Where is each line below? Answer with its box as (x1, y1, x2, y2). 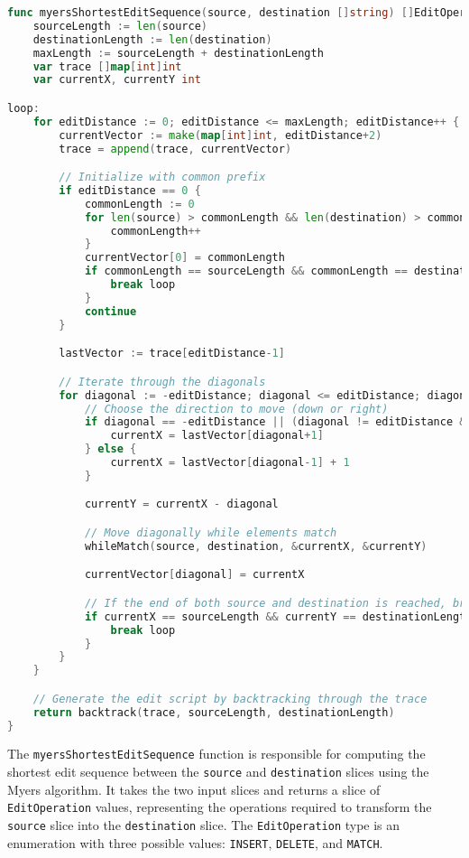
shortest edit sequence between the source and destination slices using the (7, 762, 429, 781)
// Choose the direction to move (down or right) (84, 402, 389, 415)
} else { (84, 443, 137, 456)
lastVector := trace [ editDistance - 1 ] (59, 347, 285, 360)
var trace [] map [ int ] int (32, 60, 182, 73)
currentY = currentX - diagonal (84, 498, 279, 511)
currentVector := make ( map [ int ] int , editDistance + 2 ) (59, 128, 382, 142)
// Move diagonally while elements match (84, 526, 337, 539)
